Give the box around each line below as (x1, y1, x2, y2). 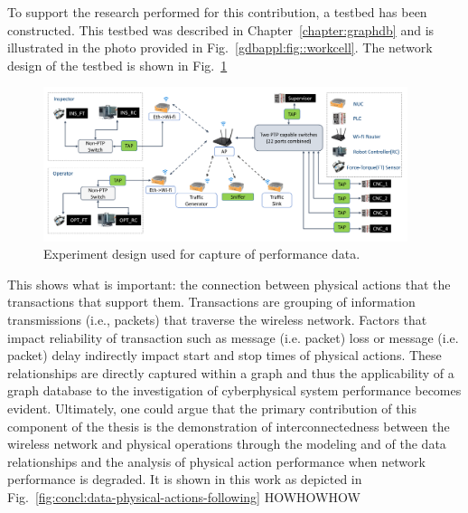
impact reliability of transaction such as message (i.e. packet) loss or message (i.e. (7, 328, 459, 347)
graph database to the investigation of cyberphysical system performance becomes (7, 381, 462, 400)
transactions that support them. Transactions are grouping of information (7, 292, 416, 311)
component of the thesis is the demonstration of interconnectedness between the (7, 416, 450, 435)
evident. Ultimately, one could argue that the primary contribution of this (7, 399, 417, 418)
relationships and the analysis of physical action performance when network (7, 451, 426, 470)
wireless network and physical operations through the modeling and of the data (7, 434, 446, 453)
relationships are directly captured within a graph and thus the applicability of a (7, 363, 454, 382)
